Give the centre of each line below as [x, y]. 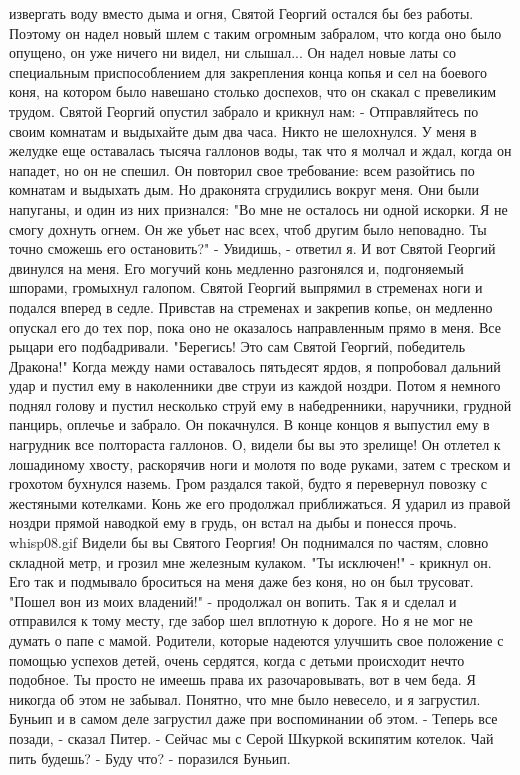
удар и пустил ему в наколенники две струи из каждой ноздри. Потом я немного [255, 385]
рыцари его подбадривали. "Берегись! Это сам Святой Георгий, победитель [237, 346]
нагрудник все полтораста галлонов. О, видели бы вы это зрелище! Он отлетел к [255, 444]
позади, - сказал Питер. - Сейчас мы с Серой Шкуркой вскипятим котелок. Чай [251, 737]
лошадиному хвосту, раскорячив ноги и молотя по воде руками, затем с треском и [260, 463]
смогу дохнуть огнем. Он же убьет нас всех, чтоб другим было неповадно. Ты [248, 228]
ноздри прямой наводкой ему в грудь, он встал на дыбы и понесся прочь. [233, 522]
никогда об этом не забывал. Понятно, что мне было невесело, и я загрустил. [245, 698]
